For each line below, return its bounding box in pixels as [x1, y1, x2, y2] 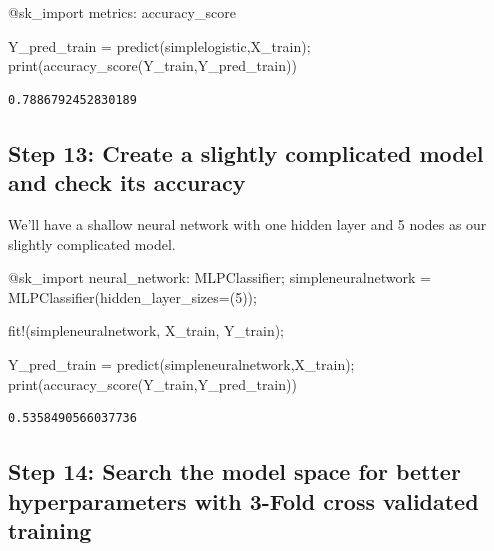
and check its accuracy [8, 167, 246, 198]
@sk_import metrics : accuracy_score [8, 2, 236, 22]
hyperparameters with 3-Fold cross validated [8, 485, 479, 516]
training [8, 514, 92, 545]
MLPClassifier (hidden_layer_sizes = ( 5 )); [8, 286, 257, 307]
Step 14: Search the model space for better [8, 456, 461, 487]
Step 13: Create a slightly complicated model [8, 137, 484, 168]
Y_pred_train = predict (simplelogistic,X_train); [8, 35, 311, 56]
